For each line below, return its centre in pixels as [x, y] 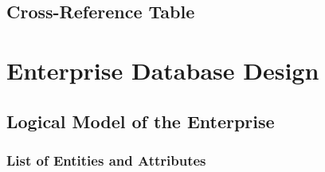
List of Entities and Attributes [106, 160]
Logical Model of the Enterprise [141, 121]
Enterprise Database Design [163, 70]
